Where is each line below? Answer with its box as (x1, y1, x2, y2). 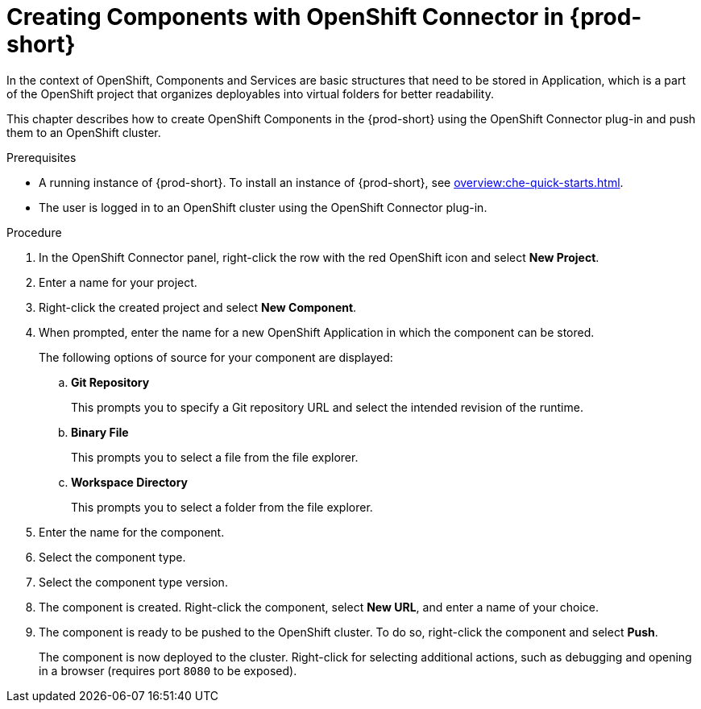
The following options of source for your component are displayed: (39, 350, 393, 364)
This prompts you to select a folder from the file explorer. (71, 500, 373, 514)
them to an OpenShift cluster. (6, 125, 161, 139)
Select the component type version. (39, 574, 228, 589)
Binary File (71, 425, 129, 439)
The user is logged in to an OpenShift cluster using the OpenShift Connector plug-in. (39, 200, 487, 214)
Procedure (6, 225, 62, 239)
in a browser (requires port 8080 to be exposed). (39, 663, 297, 678)
